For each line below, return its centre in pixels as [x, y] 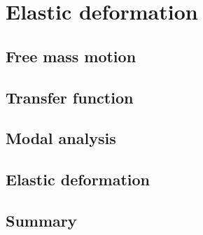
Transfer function [70, 97]
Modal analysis [61, 138]
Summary [41, 220]
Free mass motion [71, 56]
